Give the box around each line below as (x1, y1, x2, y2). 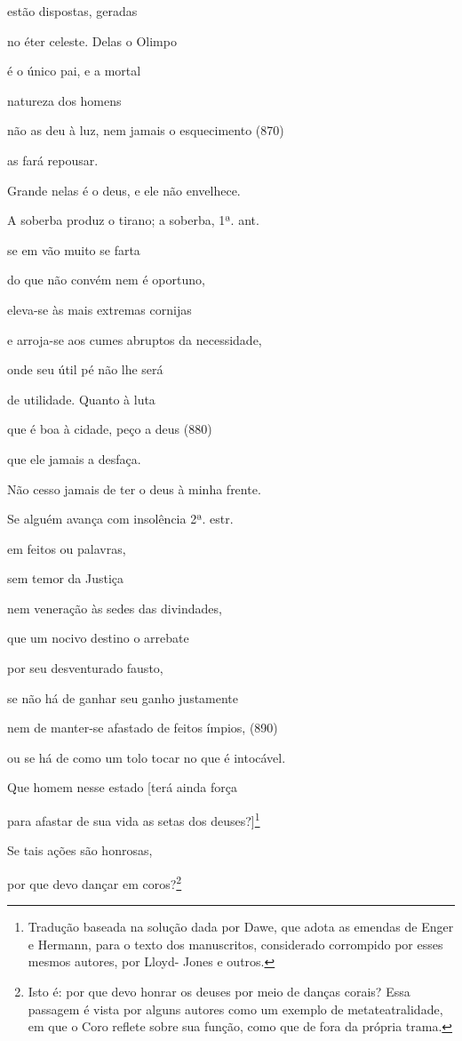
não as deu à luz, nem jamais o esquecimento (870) (7, 121, 284, 140)
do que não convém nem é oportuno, (7, 270, 205, 289)
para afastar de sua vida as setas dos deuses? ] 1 (7, 809, 260, 829)
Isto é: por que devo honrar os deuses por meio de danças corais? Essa (28, 981, 410, 1000)
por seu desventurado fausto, (7, 659, 163, 677)
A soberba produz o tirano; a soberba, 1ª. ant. (7, 211, 259, 229)
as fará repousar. (7, 150, 99, 169)
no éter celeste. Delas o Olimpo (7, 31, 177, 50)
